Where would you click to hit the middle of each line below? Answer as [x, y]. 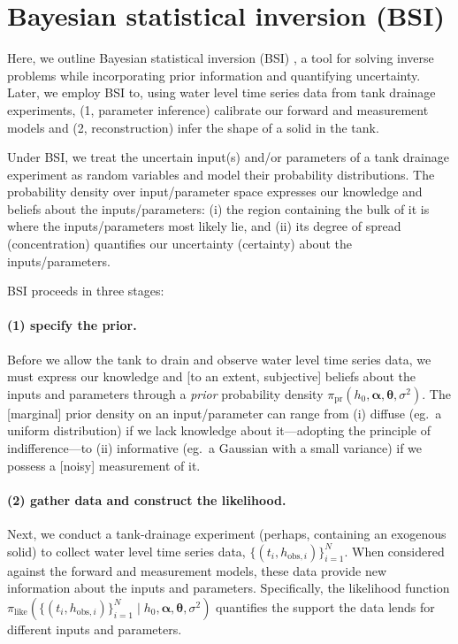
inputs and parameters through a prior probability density [165, 393]
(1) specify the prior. [72, 325]
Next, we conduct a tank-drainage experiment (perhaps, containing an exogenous [227, 533]
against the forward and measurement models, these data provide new [197, 570]
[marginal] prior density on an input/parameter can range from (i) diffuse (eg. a [225, 413]
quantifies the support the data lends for [325, 606]
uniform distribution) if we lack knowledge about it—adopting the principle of [219, 430]
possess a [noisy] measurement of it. [104, 465]
